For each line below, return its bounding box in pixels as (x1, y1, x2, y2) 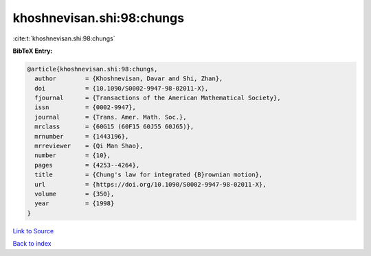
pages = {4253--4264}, (34, 161, 140, 169)
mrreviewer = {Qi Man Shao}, (34, 142, 144, 150)
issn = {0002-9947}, (34, 104, 137, 111)
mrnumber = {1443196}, (34, 132, 129, 140)
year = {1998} (34, 200, 115, 207)
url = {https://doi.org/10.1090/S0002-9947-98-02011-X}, (34, 181, 267, 188)
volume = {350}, (34, 190, 115, 198)
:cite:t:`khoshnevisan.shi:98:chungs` (12, 34, 115, 43)
